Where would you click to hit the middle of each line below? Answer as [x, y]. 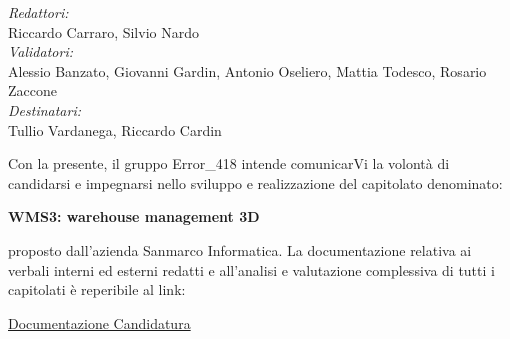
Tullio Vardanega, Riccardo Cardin [115, 129]
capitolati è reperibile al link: [97, 289]
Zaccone [32, 90]
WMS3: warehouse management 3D [134, 216]
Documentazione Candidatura [99, 322]
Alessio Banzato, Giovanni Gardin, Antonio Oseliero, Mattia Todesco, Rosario [247, 70]
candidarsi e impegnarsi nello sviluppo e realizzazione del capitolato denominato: [255, 182]
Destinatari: [45, 109]
